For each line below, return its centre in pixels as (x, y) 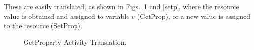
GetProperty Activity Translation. (75, 42)
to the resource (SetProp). (43, 25)
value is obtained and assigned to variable (67, 16)
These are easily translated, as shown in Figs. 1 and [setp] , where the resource (122, 6)
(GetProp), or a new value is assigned (193, 16)
